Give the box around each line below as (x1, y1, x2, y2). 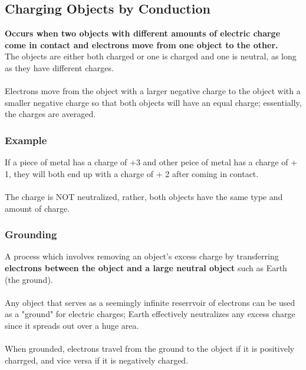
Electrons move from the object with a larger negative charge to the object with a (5, 85, 301, 97)
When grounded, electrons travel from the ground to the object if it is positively (5, 342, 295, 355)
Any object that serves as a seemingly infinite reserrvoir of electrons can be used (5, 296, 295, 308)
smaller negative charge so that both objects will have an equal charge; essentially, (5, 96, 302, 108)
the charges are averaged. (5, 108, 96, 120)
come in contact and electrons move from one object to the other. (5, 38, 278, 51)
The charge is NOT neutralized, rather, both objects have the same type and (5, 190, 283, 202)
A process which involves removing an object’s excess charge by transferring (5, 250, 279, 262)
